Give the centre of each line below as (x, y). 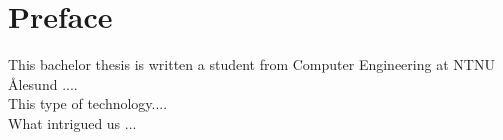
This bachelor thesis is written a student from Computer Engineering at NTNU (251, 64)
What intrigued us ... (72, 122)
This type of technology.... (88, 103)
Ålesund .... (43, 83)
